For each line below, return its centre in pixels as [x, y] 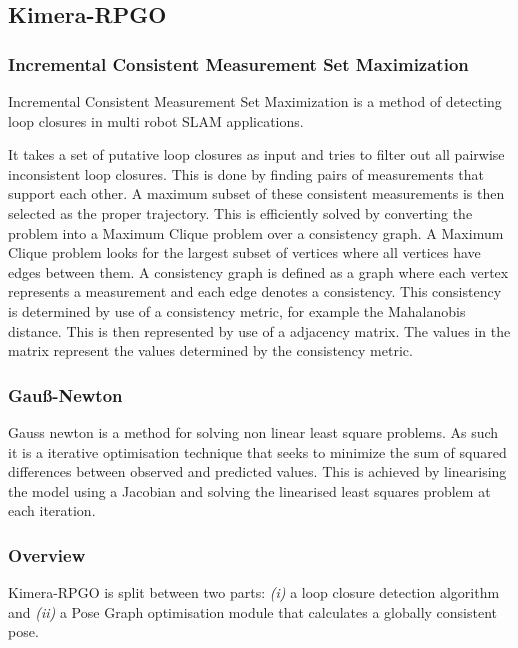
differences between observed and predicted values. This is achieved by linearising [257, 471]
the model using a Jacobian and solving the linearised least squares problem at [249, 490]
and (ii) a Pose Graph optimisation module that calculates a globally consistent [253, 611]
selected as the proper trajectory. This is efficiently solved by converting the [240, 212]
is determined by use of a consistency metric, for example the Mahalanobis [237, 310]
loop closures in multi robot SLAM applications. [156, 120]
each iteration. [52, 510]
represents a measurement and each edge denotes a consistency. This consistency [255, 291]
